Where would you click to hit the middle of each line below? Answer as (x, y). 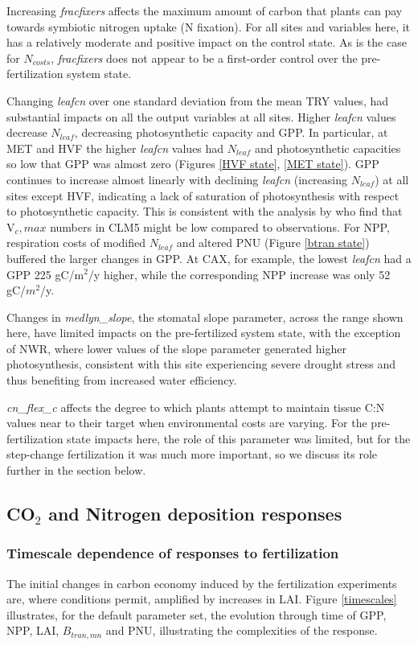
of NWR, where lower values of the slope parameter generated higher (176, 348)
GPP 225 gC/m (45, 274)
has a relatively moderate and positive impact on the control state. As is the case (207, 42)
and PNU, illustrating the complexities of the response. (242, 630)
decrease (27, 132)
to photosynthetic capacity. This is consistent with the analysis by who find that (205, 211)
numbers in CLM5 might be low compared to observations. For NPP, (220, 226)
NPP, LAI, (33, 630)
